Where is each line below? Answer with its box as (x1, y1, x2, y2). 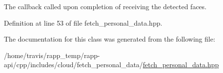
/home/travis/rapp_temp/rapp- (4, 50, 100, 60)
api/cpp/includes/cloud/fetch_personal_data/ (4, 59, 143, 70)
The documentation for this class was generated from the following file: (4, 34, 215, 44)
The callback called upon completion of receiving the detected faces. (4, 1, 206, 11)
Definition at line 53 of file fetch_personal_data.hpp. (4, 17, 162, 28)
